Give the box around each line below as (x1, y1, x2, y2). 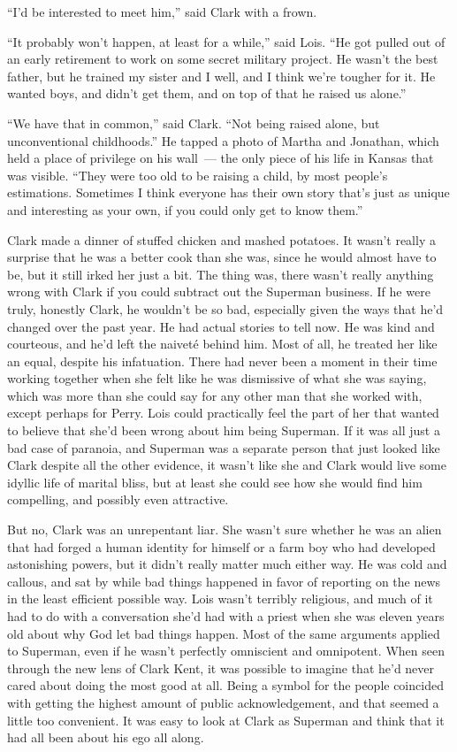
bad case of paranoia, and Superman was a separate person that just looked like (7, 438, 440, 457)
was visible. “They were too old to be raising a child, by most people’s (7, 165, 388, 184)
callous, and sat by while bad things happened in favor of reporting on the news (7, 572, 441, 590)
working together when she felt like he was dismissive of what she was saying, (7, 369, 427, 388)
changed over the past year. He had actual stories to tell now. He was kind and (7, 317, 435, 335)
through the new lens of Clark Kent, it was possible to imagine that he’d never (7, 658, 435, 677)
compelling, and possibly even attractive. (7, 490, 229, 509)
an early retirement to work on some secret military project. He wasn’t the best (7, 50, 438, 68)
